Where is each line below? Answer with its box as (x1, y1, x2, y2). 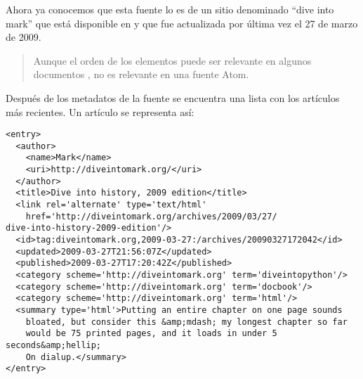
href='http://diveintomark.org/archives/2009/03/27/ (25, 211, 277, 221)
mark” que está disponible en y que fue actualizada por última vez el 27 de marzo (6, 15, 358, 30)
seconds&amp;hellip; (6, 340, 102, 350)
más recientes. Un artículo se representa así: (6, 104, 194, 119)
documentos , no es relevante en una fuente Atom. (33, 67, 249, 82)
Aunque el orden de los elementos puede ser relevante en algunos (33, 53, 312, 68)
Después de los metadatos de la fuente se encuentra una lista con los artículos (6, 90, 340, 105)
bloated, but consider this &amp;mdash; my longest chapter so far (25, 316, 348, 327)
